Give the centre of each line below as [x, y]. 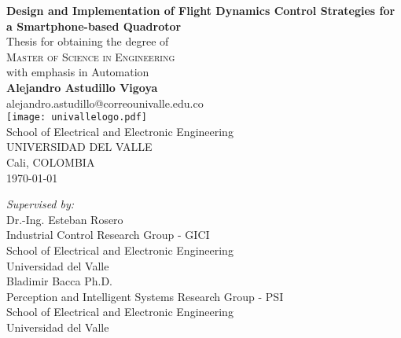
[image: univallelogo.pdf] [77, 118]
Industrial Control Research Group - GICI [108, 235]
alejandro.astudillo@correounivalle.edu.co [105, 103]
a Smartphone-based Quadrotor [94, 26]
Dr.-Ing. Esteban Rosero [65, 219]
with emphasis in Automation [78, 72]
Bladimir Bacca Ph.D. [59, 281]
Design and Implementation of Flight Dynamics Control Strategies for [201, 10]
